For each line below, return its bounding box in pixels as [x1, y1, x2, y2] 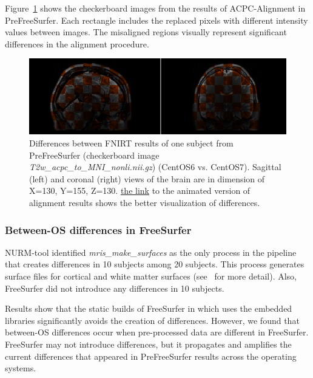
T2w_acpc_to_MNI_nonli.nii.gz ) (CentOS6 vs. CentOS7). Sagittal [29, 160, 281, 173]
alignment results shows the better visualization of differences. [29, 196, 260, 208]
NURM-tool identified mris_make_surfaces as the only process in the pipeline [5, 246, 297, 258]
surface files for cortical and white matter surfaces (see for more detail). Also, [5, 269, 297, 282]
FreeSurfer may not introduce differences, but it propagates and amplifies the [5, 337, 292, 350]
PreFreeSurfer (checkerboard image [29, 148, 160, 161]
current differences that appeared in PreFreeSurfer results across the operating [5, 349, 297, 362]
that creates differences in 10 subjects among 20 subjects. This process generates [5, 258, 305, 270]
